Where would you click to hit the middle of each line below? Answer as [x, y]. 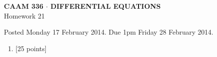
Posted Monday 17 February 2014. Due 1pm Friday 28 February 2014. [109, 32]
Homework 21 [24, 15]
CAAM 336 [24, 6]
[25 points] [31, 48]
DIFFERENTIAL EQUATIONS [106, 6]
